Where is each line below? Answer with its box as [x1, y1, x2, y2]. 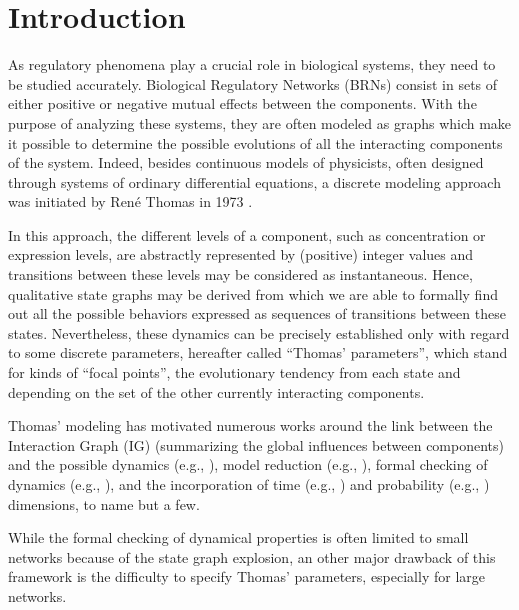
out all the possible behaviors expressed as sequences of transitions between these [8, 303, 506, 324]
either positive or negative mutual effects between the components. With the [8, 93, 477, 114]
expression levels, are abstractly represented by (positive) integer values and [8, 244, 474, 265]
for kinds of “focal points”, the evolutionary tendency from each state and [8, 362, 461, 383]
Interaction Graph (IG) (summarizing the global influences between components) [8, 434, 504, 455]
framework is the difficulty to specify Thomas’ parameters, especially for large [8, 566, 485, 587]
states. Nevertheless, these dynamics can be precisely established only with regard [8, 322, 510, 343]
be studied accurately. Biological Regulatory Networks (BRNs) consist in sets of [8, 73, 498, 94]
